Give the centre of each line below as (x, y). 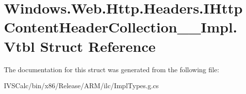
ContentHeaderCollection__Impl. (121, 27)
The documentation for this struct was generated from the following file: (112, 69)
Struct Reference (98, 46)
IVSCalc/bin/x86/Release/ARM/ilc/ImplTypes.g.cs (81, 86)
